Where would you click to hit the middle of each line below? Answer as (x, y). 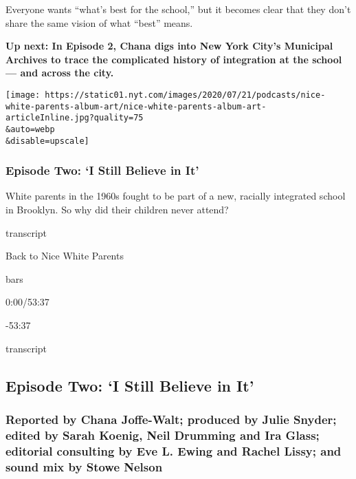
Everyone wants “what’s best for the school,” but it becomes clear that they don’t (178, 9)
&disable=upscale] (47, 141)
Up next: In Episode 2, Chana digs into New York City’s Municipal (169, 46)
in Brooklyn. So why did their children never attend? (117, 210)
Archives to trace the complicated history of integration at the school (174, 59)
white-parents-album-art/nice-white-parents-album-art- (136, 106)
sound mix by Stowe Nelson (84, 466)
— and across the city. (60, 73)
